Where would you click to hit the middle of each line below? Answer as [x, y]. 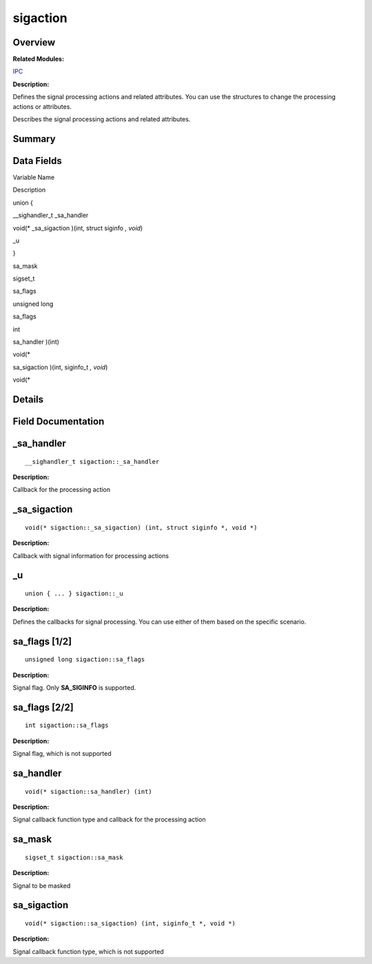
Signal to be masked [42, 885]
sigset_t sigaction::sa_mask [74, 857]
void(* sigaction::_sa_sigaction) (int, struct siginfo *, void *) [141, 527]
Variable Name [34, 177]
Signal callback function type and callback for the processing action [109, 819]
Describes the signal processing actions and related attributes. [102, 119]
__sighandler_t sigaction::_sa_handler [92, 461]
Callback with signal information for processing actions [91, 555]
